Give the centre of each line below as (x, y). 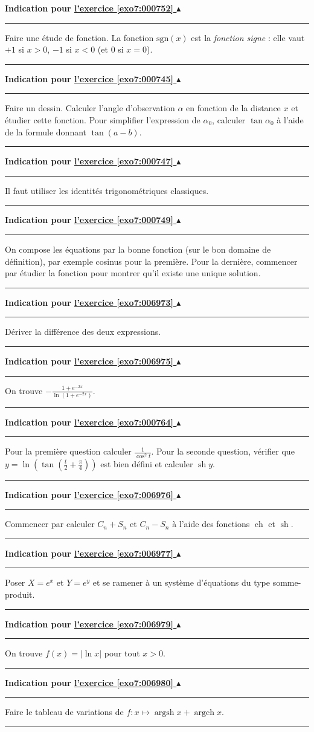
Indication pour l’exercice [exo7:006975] (89, 361)
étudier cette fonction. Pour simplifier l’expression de (103, 119)
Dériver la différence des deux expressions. (83, 332)
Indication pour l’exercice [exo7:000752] (89, 8)
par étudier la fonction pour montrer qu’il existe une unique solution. (133, 273)
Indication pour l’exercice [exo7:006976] (89, 494)
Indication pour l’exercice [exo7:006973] (89, 302)
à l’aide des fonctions (211, 524)
